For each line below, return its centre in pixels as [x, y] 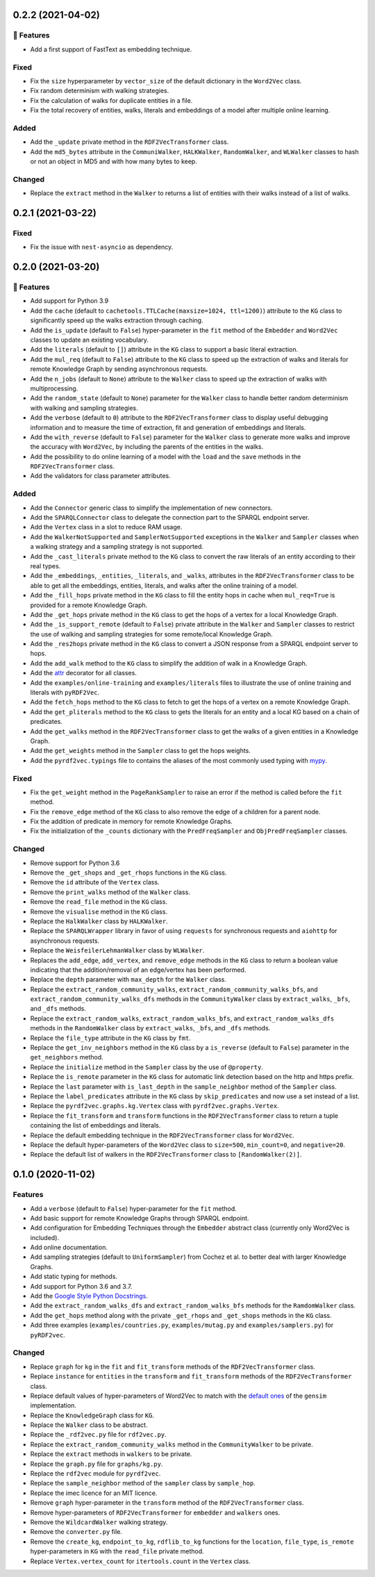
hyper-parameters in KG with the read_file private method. [117, 1551]
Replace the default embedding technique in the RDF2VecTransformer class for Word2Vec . [162, 1135]
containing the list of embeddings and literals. [95, 1125]
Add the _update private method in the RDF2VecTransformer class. [130, 142]
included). [44, 1237]
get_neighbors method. [67, 1057]
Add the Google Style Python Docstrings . [89, 1296]
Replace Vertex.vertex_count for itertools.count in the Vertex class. [140, 1561]
